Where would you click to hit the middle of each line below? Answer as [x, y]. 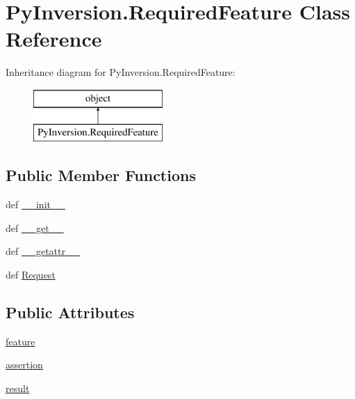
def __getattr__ [43, 251]
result [18, 388]
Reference [54, 39]
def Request [31, 275]
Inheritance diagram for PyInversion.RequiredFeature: [121, 72]
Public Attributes [70, 312]
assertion [24, 365]
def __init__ [35, 204]
